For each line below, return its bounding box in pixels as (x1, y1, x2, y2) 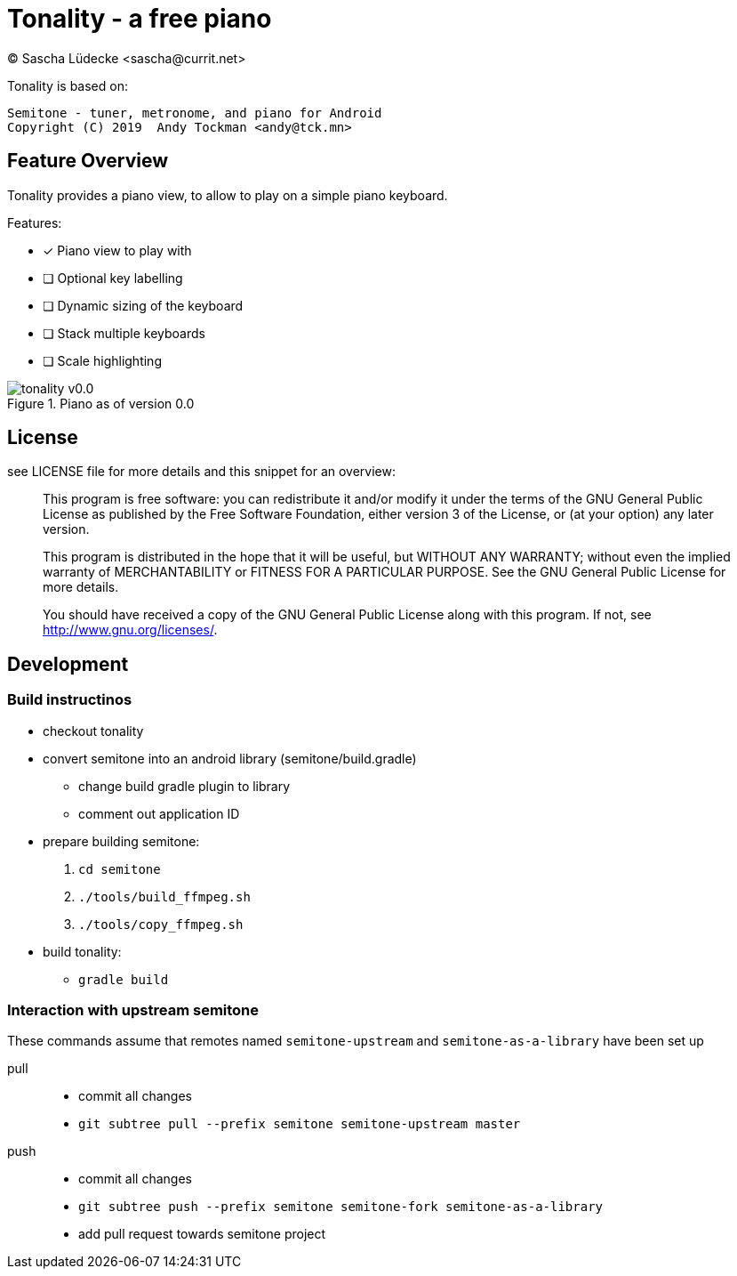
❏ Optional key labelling (43, 270, 183, 286)
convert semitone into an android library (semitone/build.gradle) (43, 750, 417, 766)
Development (7, 652, 129, 675)
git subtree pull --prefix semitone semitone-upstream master (78, 1117, 521, 1132)
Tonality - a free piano (7, 4, 272, 34)
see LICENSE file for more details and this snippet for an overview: (7, 464, 397, 480)
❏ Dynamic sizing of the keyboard (43, 297, 244, 313)
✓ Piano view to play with (43, 242, 192, 258)
